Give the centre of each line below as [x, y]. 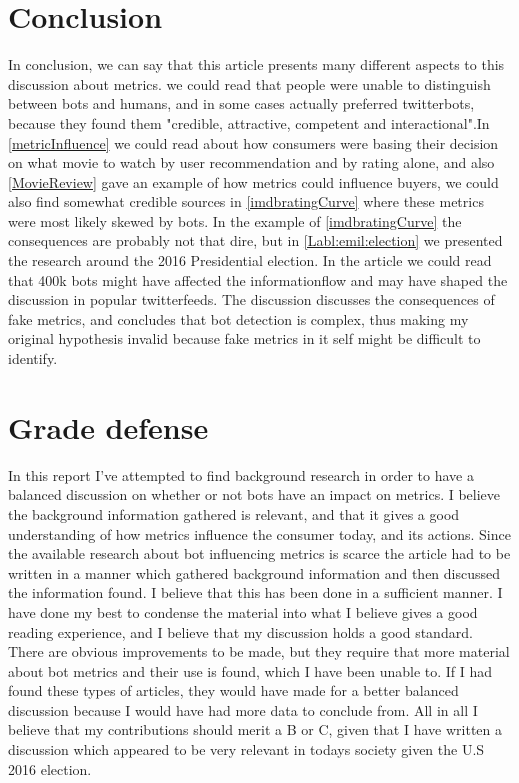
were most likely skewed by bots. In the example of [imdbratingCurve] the [235, 220]
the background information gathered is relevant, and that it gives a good [234, 513]
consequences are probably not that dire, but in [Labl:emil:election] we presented [255, 240]
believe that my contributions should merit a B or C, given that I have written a [255, 729]
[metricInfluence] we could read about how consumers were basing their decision [253, 142]
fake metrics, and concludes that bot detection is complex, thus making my [238, 318]
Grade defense [108, 426]
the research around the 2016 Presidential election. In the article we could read [250, 260]
